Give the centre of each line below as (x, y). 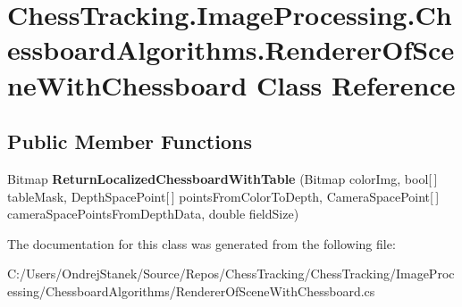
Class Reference (356, 84)
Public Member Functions (130, 141)
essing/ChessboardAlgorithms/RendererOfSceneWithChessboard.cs (191, 290)
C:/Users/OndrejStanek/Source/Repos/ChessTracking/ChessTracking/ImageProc (231, 274)
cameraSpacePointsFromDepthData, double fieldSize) (153, 214)
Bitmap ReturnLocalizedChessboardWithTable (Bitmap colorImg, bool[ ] (223, 178)
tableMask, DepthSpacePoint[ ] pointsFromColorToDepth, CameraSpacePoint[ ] (223, 196)
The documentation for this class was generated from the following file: (202, 243)
